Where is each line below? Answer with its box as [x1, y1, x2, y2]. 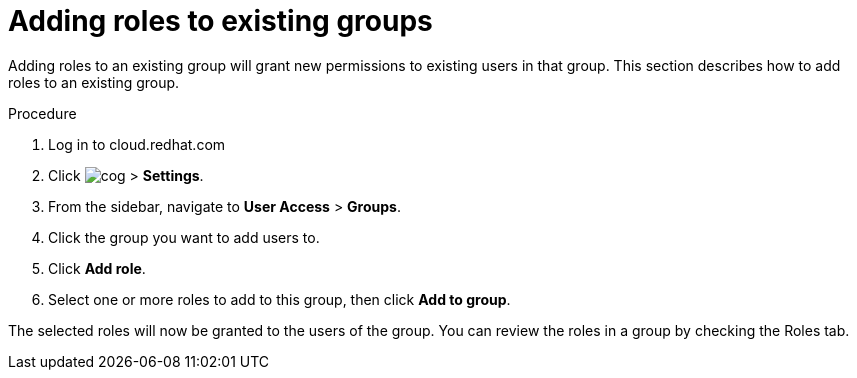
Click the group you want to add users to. [48, 228, 320, 246]
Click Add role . [48, 259, 146, 277]
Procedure [8, 104, 77, 122]
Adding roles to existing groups [8, 4, 433, 38]
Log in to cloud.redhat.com [48, 135, 226, 153]
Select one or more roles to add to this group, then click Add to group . [48, 290, 511, 308]
